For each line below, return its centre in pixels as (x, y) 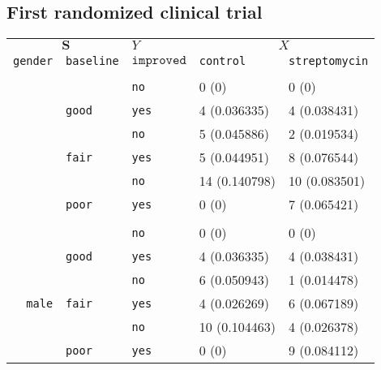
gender (33, 61)
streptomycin (329, 61)
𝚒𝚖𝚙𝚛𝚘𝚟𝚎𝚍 (159, 60)
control (223, 61)
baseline (92, 61)
